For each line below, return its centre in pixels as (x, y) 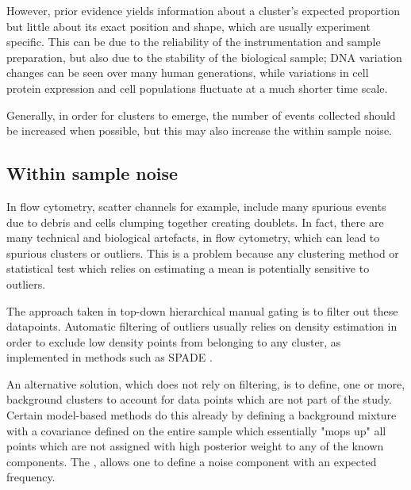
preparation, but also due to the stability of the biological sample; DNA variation (204, 57)
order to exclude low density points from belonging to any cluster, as (174, 341)
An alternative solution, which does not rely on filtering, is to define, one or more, (206, 383)
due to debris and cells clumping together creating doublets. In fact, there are (195, 222)
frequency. (31, 477)
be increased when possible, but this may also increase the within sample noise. (199, 130)
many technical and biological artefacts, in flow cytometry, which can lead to (193, 237)
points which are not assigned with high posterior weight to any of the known (195, 446)
